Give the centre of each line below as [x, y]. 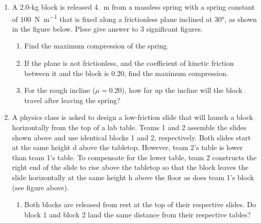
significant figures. [174, 28]
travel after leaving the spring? [72, 100]
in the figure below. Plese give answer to [75, 28]
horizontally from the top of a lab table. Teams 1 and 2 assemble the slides [129, 127]
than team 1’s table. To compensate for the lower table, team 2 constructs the [134, 157]
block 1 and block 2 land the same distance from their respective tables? [137, 214]
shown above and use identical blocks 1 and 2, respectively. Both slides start [131, 137]
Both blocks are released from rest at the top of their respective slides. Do [140, 204]
